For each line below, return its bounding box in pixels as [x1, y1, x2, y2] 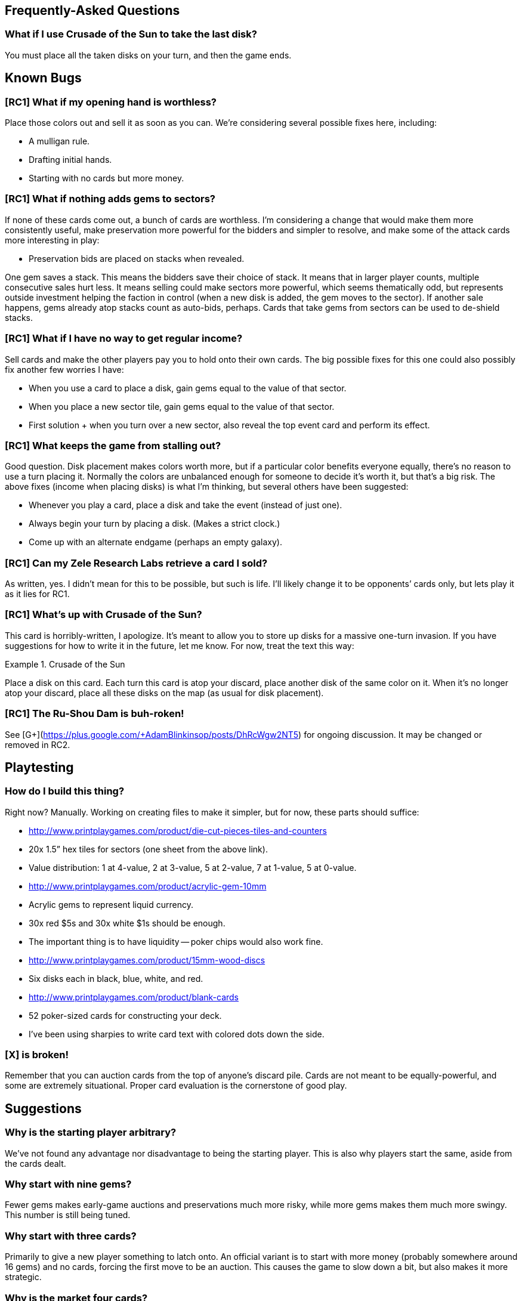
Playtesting [5, 759, 74, 775]
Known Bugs [5, 70, 82, 86]
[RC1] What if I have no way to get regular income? [5, 332, 243, 345]
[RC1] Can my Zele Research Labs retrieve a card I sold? [5, 557, 268, 569]
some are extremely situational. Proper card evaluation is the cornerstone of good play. [5, 1080, 347, 1091]
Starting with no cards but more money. [29, 173, 184, 184]
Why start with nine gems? [5, 1178, 132, 1191]
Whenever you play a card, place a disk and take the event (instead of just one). [29, 500, 342, 511]
